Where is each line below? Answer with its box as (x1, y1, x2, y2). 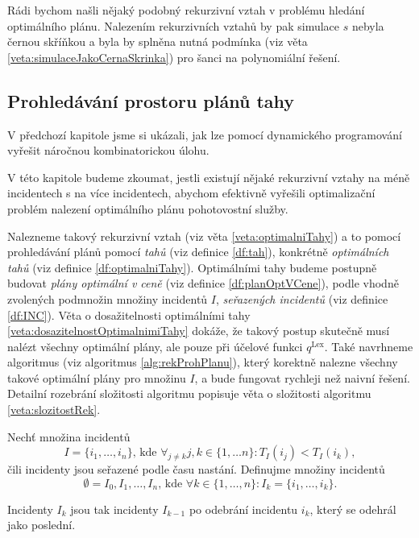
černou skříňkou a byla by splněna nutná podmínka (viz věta (7, 33, 308, 50)
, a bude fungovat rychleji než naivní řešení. (194, 369, 410, 386)
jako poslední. (7, 516, 76, 533)
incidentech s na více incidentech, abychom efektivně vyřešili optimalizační (7, 184, 375, 201)
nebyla (351, 17, 384, 34)
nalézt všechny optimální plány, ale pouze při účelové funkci (7, 337, 303, 354)
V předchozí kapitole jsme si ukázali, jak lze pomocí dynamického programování (7, 126, 402, 143)
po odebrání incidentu (189, 500, 298, 517)
